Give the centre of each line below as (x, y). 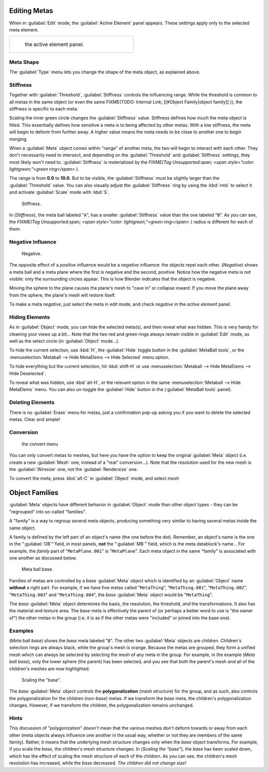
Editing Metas (31, 11)
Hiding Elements (29, 317)
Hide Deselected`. (28, 373)
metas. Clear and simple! (35, 419)
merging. (18, 139)
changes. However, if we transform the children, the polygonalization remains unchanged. (102, 705)
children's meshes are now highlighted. (50, 669)
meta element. (24, 29)
